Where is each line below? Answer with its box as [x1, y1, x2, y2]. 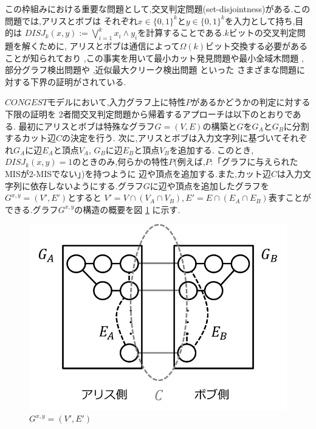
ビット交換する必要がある [205, 39, 308, 52]
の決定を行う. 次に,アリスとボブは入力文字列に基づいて [62, 131, 282, 144]
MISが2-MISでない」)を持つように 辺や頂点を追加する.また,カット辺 [5, 167, 271, 180]
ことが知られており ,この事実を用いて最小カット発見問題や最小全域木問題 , [5, 51, 304, 64]
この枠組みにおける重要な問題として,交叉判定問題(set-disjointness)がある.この [5, 2, 311, 15]
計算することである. [146, 26, 225, 39]
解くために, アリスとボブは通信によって [21, 39, 180, 52]
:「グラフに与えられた [210, 155, 298, 168]
